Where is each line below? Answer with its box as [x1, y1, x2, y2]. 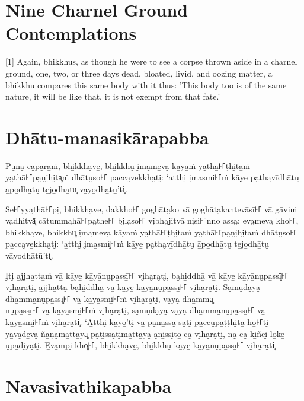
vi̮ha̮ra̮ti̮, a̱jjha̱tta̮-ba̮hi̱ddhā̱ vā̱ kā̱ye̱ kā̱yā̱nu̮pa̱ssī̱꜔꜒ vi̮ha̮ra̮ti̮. [5, 281, 220, 293]
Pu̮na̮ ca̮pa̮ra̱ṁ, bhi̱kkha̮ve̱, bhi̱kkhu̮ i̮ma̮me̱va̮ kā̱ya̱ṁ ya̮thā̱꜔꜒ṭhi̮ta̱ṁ [5, 159, 250, 171]
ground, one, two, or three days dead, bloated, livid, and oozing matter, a [5, 66, 273, 79]
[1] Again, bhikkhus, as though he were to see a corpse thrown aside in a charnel [5, 55, 297, 68]
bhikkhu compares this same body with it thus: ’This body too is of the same [5, 78, 287, 91]
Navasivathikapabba [5, 373, 172, 397]
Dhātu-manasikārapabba [5, 125, 209, 149]
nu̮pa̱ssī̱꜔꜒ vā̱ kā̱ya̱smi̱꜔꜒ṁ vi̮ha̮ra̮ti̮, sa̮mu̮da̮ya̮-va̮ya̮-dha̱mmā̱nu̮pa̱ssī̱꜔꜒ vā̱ [5, 304, 265, 316]
